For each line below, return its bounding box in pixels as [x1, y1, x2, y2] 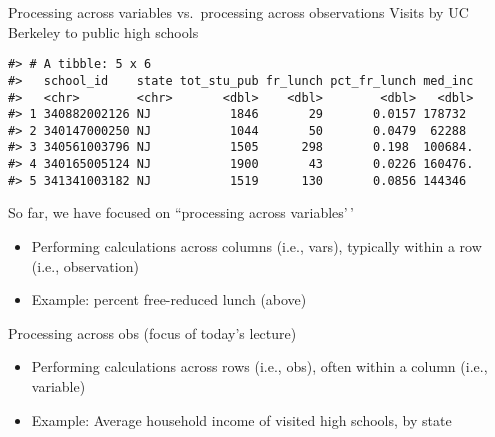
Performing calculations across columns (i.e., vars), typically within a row [31, 236, 482, 257]
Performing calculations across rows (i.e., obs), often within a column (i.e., [31, 356, 488, 377]
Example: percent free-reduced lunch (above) [31, 289, 307, 310]
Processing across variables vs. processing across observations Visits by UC [8, 2, 469, 22]
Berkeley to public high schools [8, 21, 199, 42]
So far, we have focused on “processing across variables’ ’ [8, 202, 354, 223]
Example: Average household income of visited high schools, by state [31, 409, 452, 430]
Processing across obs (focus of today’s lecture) [8, 322, 297, 343]
